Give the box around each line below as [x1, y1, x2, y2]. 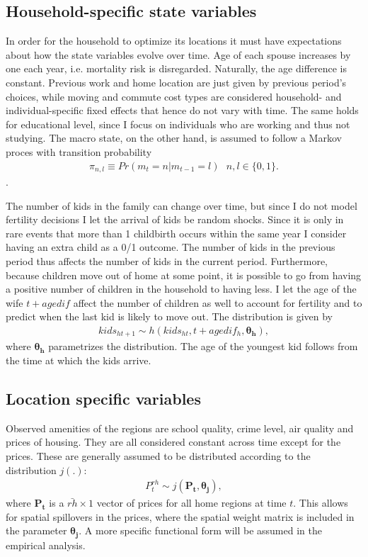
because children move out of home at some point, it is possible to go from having [6, 267, 362, 282]
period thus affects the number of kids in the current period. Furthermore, [6, 254, 328, 268]
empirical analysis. [6, 537, 86, 552]
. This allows [293, 495, 348, 510]
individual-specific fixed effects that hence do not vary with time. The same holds [6, 103, 359, 118]
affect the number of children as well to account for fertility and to [73, 295, 362, 310]
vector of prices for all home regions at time [96, 495, 287, 510]
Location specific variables [6, 388, 201, 410]
